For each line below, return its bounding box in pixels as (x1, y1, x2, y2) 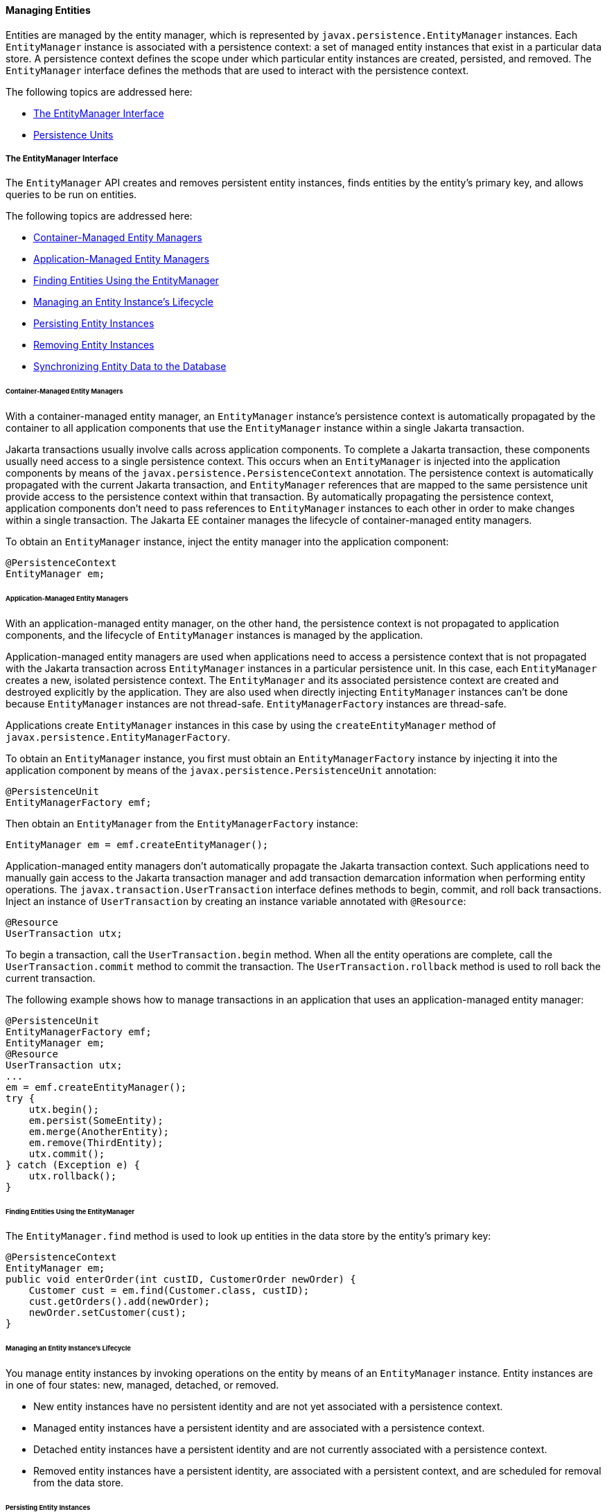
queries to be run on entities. (6, 188, 137, 201)
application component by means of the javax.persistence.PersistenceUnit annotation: (6, 764, 437, 776)
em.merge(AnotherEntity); (28, 1125, 170, 1137)
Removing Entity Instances (33, 339, 155, 351)
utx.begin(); (28, 1103, 99, 1115)
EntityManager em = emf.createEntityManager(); (6, 838, 269, 850)
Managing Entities (6, 4, 91, 16)
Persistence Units (33, 128, 114, 141)
